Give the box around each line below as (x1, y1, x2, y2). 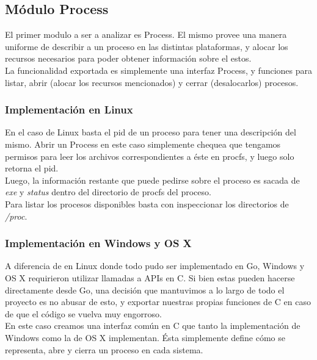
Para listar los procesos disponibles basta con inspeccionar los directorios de (5, 197, 289, 210)
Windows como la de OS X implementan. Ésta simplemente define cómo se (5, 331, 285, 344)
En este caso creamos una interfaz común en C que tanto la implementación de (5, 319, 301, 332)
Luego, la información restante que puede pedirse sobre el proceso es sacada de (5, 173, 300, 186)
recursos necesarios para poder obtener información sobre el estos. (5, 52, 252, 65)
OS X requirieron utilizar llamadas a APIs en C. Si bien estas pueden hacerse (5, 271, 295, 284)
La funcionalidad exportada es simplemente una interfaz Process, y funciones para (5, 63, 313, 76)
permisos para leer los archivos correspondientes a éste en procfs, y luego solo (5, 149, 294, 162)
